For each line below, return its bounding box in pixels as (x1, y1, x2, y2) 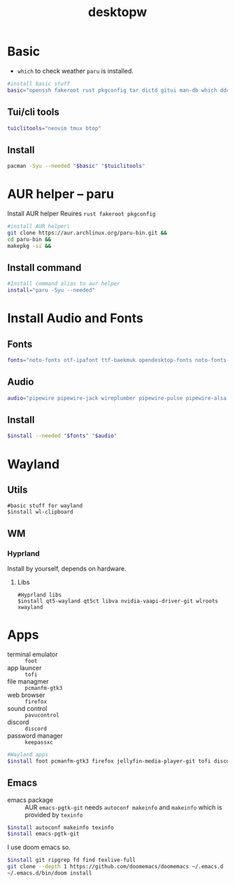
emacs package (7, 796, 54, 804)
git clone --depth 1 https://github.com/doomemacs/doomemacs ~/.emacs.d (7, 863, 224, 870)
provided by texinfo (24, 810, 83, 819)
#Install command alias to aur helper (7, 281, 120, 288)
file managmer (7, 677, 49, 686)
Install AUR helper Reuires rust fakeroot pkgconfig (7, 209, 156, 218)
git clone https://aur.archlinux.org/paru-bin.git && (7, 229, 168, 236)
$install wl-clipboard (7, 509, 73, 516)
